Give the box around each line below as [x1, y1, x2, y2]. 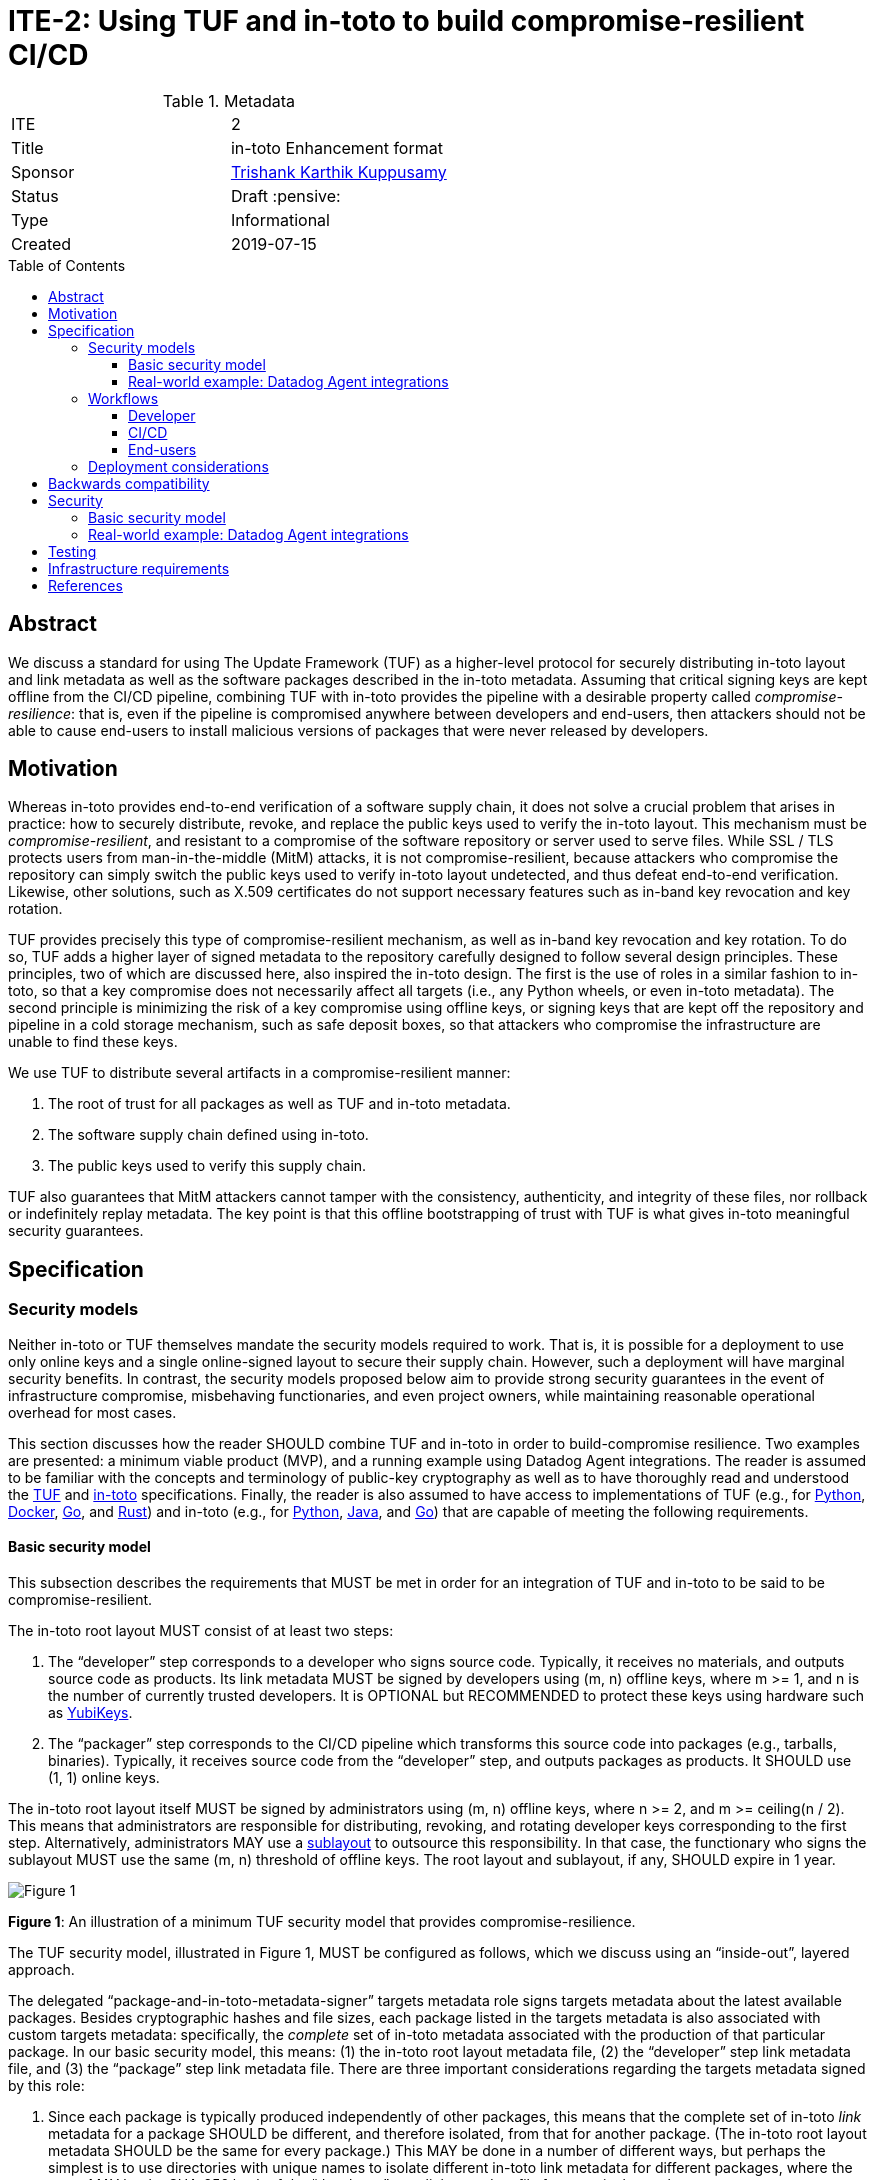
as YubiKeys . [48, 1703, 133, 1721]
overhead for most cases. [8, 1403, 177, 1421]
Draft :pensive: [230, 185, 341, 206]
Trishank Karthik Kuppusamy [230, 161, 447, 182]
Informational [230, 209, 330, 230]
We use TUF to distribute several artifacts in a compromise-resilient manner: [8, 1064, 511, 1082]
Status [11, 185, 59, 206]
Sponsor [11, 161, 75, 182]
